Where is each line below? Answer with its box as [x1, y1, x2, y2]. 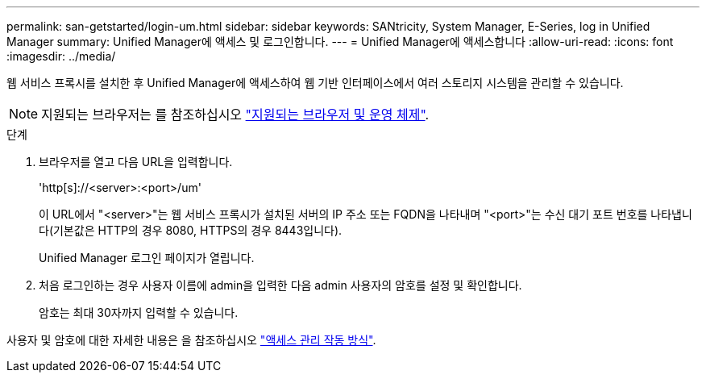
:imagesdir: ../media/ [6, 49, 116, 63]
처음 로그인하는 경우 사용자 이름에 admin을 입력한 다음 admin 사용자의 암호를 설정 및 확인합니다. [39, 278, 522, 292]
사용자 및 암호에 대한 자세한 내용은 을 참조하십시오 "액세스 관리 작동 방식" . [6, 333, 376, 347]
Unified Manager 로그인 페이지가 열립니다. [39, 251, 255, 264]
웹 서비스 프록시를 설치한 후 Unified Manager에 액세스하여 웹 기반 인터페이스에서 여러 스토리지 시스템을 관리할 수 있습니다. [6, 76, 624, 90]
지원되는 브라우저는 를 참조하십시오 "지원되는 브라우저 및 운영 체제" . [41, 106, 430, 123]
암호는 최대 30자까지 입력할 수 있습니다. [39, 306, 239, 319]
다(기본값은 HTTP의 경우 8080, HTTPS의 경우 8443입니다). [39, 223, 343, 237]
